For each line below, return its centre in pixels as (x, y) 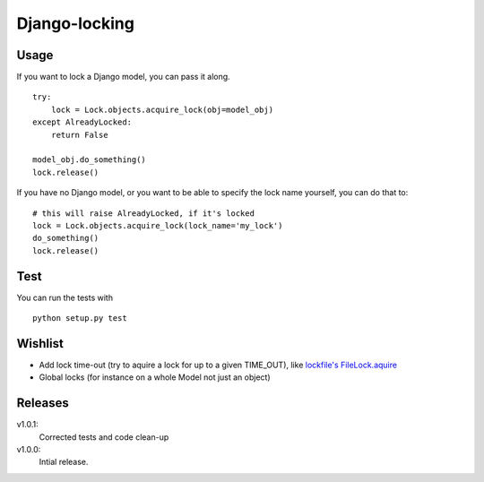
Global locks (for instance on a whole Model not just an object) (155, 377)
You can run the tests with (65, 297)
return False (79, 135)
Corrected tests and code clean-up (104, 437)
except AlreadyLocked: (82, 122)
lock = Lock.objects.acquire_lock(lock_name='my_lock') (158, 225)
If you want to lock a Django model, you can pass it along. (123, 77)
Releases (43, 403)
